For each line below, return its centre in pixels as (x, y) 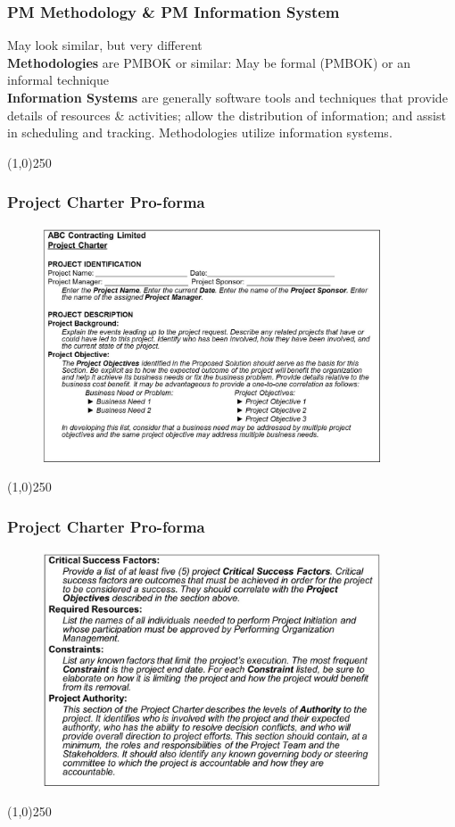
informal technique (58, 80)
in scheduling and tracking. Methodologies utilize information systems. (200, 132)
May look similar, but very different (105, 45)
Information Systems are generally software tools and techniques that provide (227, 97)
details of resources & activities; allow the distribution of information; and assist (227, 115)
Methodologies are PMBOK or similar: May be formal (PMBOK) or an (209, 62)
